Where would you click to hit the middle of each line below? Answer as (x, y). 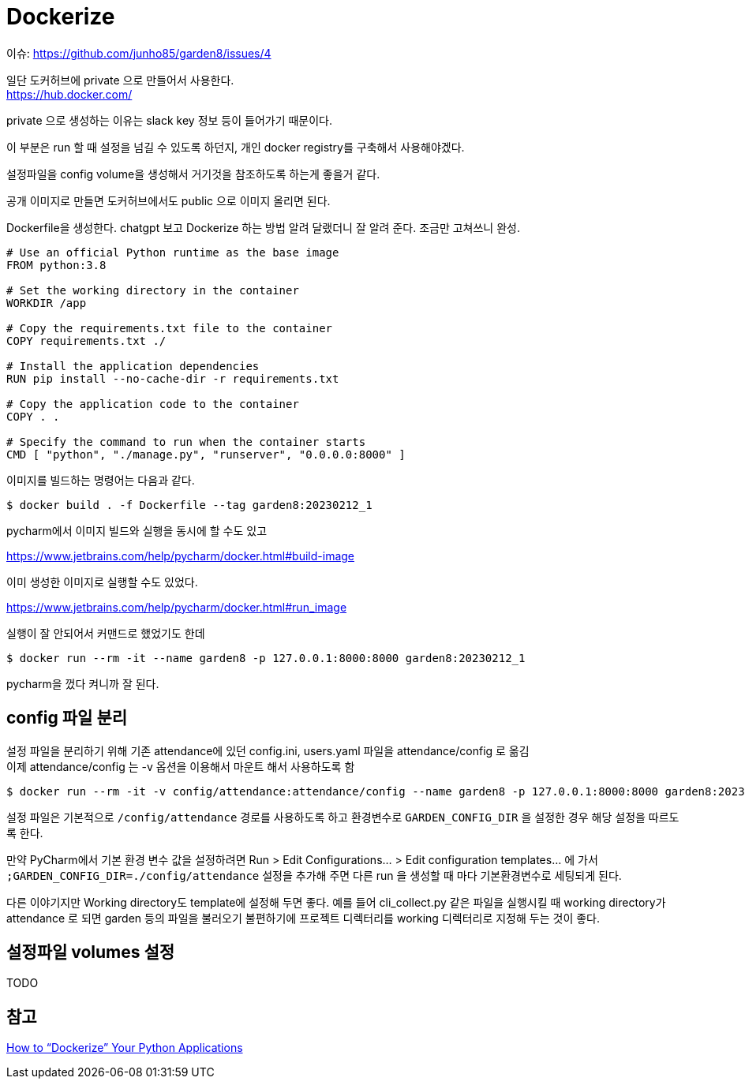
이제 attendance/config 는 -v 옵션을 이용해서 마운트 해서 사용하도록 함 (181, 766)
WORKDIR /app (47, 303)
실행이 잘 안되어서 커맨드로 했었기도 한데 (106, 633)
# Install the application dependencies (133, 366)
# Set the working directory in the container (153, 290)
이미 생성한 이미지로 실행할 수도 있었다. (102, 582)
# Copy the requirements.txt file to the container (170, 328)
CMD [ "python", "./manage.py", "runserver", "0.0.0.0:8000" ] (206, 454)
